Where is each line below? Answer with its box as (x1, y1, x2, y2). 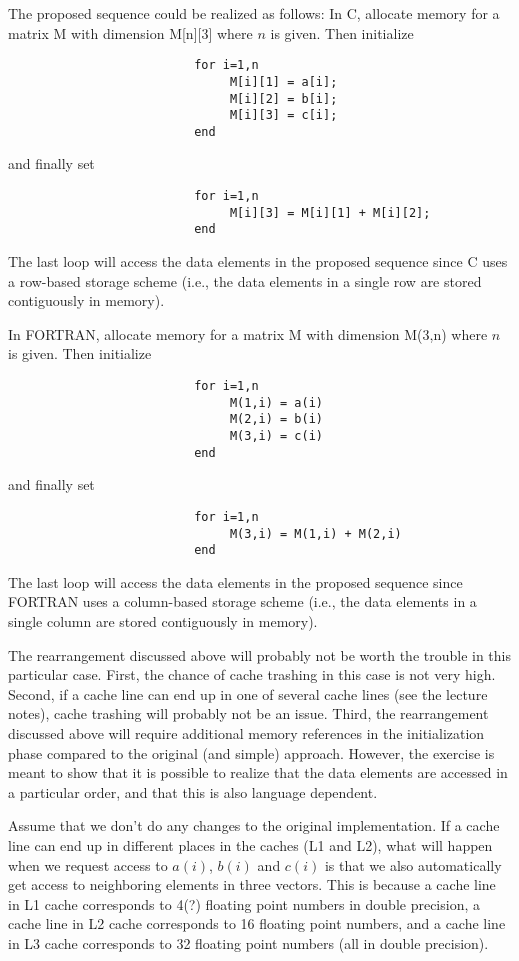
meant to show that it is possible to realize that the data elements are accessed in (8, 762, 508, 783)
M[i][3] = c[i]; (229, 108, 338, 123)
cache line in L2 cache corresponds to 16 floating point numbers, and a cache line (8, 913, 506, 934)
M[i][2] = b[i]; (229, 91, 338, 106)
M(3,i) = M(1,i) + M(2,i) (229, 526, 402, 541)
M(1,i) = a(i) (229, 395, 323, 410)
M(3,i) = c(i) (229, 428, 323, 443)
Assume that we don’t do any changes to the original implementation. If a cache (8, 815, 500, 836)
